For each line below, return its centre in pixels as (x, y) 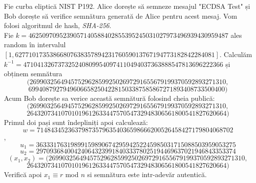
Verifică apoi (23, 174)
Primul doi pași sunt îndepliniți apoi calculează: (76, 122)
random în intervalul (35, 45)
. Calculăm (236, 54)
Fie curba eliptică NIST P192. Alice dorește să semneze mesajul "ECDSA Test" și (127, 6)
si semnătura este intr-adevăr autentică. (147, 174)
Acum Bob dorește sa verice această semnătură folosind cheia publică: (110, 98)
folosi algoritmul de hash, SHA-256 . (58, 25)
